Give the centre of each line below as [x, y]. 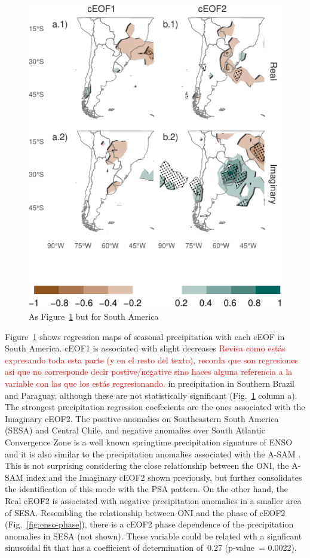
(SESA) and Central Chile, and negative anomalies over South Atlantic [135, 430]
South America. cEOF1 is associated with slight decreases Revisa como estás [145, 348]
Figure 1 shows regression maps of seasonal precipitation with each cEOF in [145, 336]
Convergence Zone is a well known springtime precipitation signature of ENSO [149, 442]
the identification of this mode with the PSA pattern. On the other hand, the [147, 489]
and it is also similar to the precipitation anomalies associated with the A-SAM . [153, 454]
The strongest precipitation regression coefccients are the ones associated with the [155, 407]
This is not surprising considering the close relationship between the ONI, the [147, 465]
